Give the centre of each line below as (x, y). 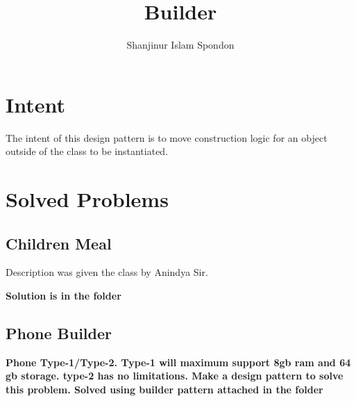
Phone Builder (59, 333)
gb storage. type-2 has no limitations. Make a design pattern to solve (175, 376)
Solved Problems (87, 199)
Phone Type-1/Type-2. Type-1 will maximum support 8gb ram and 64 (178, 362)
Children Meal (59, 243)
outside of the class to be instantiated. (87, 151)
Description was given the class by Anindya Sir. (107, 272)
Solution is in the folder (63, 296)
